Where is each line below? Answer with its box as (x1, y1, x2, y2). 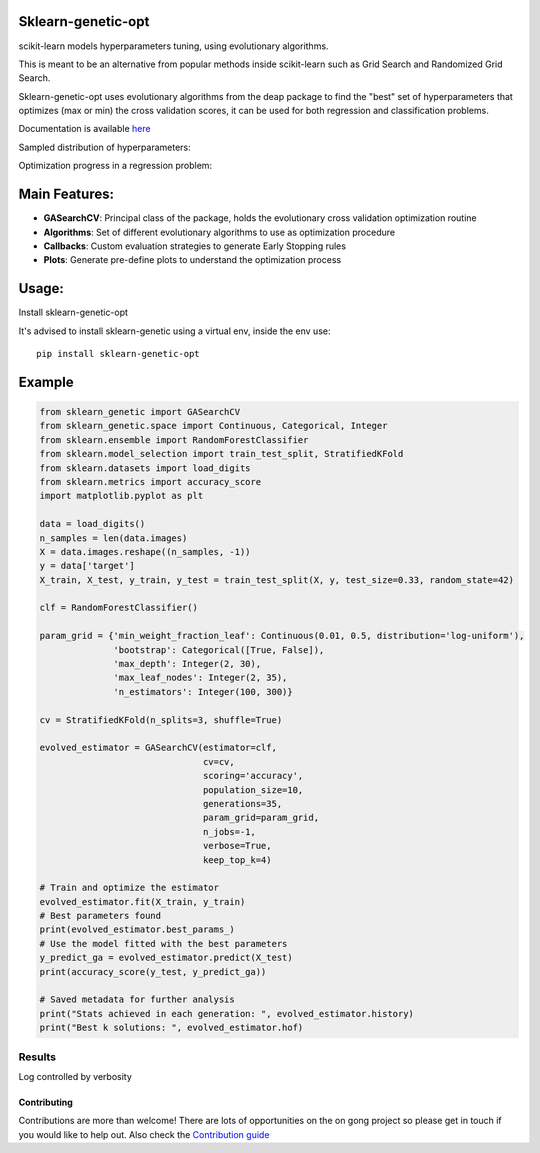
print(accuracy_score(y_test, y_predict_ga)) (39, 966, 267, 977)
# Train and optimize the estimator (39, 882, 220, 894)
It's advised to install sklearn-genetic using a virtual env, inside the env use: (18, 325, 331, 337)
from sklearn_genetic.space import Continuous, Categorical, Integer (39, 420, 388, 432)
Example (18, 373, 74, 390)
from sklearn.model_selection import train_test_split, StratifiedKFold (39, 448, 404, 460)
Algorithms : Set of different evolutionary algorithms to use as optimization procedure (43, 226, 395, 238)
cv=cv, (202, 756, 235, 767)
